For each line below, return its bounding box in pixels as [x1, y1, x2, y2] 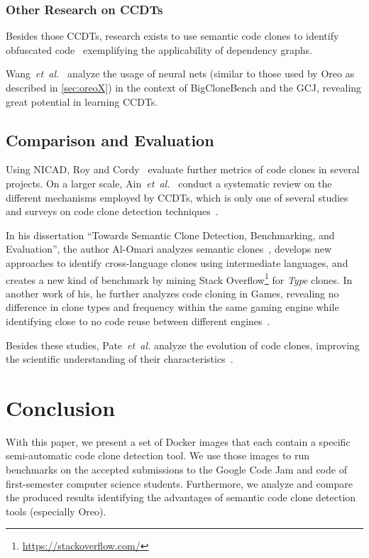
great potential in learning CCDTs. [6, 94, 158, 109]
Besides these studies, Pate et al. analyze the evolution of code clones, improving [6, 337, 360, 352]
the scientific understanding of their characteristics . [6, 351, 233, 366]
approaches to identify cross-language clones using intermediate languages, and [6, 255, 348, 270]
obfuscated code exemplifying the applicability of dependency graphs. [6, 42, 312, 57]
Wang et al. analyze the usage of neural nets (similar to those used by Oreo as [6, 66, 355, 81]
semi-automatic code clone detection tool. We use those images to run [6, 448, 310, 463]
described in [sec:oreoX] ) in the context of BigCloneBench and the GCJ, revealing [6, 80, 362, 94]
